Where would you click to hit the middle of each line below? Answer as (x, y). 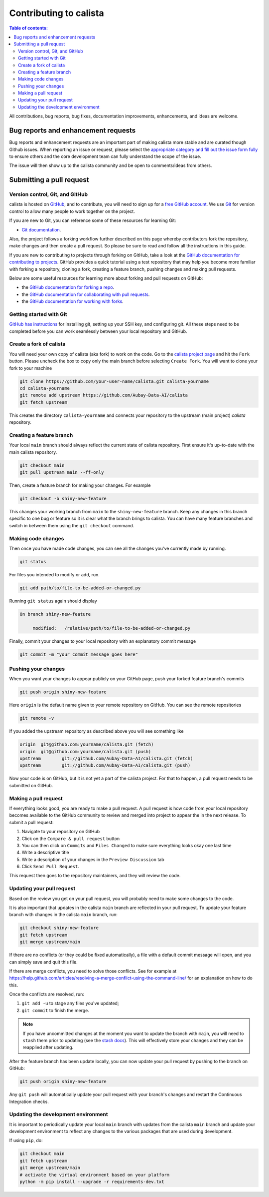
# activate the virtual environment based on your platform (95, 1175)
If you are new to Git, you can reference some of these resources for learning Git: (93, 220)
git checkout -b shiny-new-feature (63, 499)
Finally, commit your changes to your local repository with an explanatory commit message (103, 641)
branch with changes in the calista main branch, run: (64, 915)
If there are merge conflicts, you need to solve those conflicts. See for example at (93, 971)
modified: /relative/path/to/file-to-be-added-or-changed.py (112, 628)
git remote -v (37, 718)
